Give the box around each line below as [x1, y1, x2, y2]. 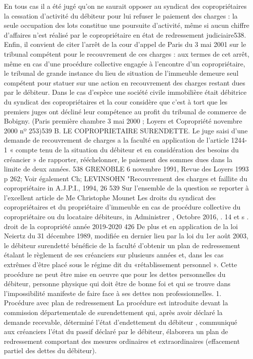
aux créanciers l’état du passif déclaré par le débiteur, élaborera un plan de [4, 326, 228, 337]
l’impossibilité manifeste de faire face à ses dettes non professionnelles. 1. [4, 288, 222, 298]
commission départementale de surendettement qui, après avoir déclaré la [4, 307, 223, 317]
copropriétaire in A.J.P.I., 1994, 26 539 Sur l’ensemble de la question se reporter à [4, 183, 249, 193]
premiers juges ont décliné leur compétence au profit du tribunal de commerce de [4, 106, 246, 116]
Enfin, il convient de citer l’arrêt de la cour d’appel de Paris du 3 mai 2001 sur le [4, 39, 246, 49]
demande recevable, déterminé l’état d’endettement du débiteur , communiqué [4, 317, 237, 327]
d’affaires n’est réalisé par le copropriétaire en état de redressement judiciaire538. [4, 29, 246, 40]
